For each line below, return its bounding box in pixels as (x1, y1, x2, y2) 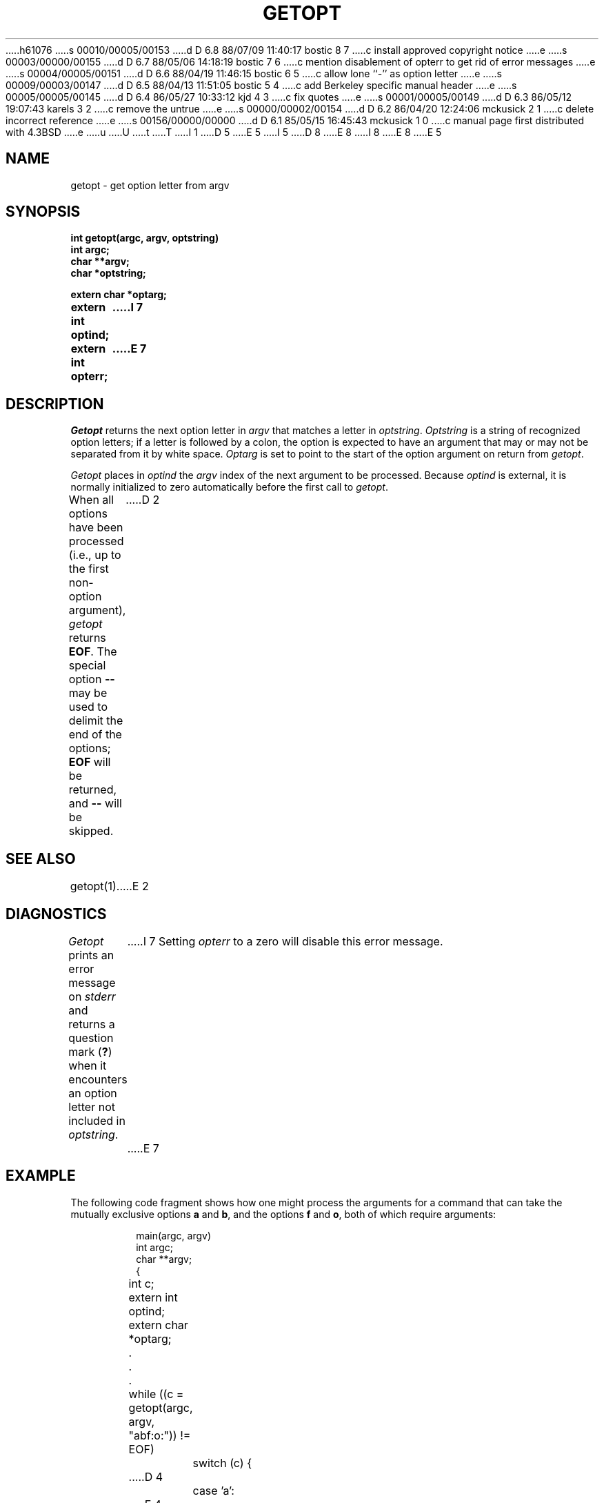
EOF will (68, 755, 111, 769)
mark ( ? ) (68, 1044, 112, 1059)
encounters (68, 1072, 128, 1086)
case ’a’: (192, 1483, 234, 1497)
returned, (68, 783, 117, 797)
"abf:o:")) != (128, 1428, 191, 1442)
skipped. (68, 824, 114, 838)
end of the (68, 727, 122, 742)
